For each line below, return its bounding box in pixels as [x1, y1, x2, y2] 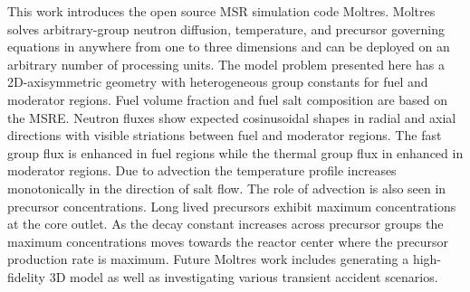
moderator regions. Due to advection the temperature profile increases [7, 161, 397, 180]
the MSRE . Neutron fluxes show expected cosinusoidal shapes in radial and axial [7, 108, 456, 127]
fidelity [7, 267, 46, 286]
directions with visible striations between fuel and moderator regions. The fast [7, 126, 442, 145]
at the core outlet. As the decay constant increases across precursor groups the [7, 214, 444, 233]
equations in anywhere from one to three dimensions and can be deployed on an [7, 37, 450, 56]
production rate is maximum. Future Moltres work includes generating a [7, 250, 409, 268]
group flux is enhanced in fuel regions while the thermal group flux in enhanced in [7, 143, 464, 162]
